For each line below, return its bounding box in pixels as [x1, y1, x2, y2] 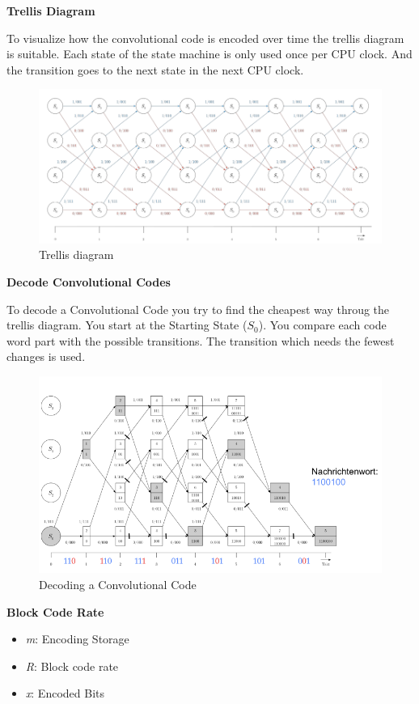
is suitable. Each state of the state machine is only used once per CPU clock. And [6, 45, 413, 62]
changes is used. [6, 348, 86, 365]
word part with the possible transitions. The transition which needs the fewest [6, 332, 395, 349]
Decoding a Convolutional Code [39, 575, 197, 592]
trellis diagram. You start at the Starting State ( [6, 316, 248, 333]
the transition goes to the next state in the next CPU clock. [6, 61, 304, 78]
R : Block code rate [25, 657, 119, 674]
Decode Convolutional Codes [6, 274, 171, 291]
